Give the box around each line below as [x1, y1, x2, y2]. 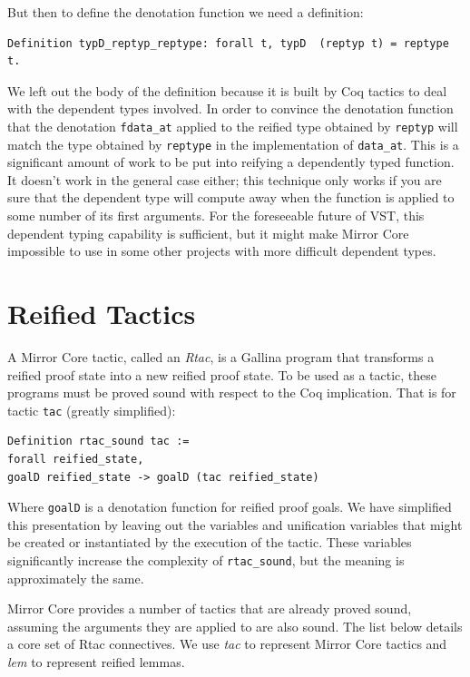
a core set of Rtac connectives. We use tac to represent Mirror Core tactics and [7, 634, 447, 653]
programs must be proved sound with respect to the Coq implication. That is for [7, 383, 456, 402]
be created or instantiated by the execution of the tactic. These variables [7, 533, 412, 552]
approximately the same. [7, 568, 144, 587]
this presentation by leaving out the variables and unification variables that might [7, 515, 463, 534]
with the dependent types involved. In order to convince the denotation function [7, 99, 454, 118]
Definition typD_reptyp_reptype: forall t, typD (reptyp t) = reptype [7, 36, 449, 50]
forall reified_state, [7, 453, 144, 466]
